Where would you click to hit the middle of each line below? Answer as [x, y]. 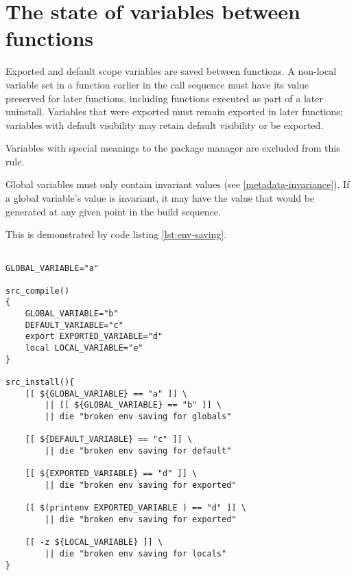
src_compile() [38, 291]
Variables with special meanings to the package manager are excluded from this [173, 148]
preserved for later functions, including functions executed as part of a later [164, 98]
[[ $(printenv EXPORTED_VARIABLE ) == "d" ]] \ [135, 508]
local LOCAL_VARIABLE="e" [84, 348]
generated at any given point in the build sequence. [113, 211]
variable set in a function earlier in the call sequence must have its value [157, 84]
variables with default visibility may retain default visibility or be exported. [165, 125]
